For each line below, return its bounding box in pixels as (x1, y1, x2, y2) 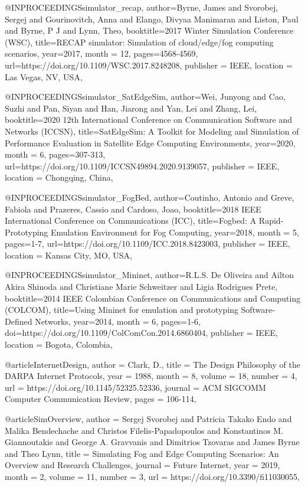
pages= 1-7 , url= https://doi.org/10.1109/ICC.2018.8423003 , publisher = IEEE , (5, 237, 290, 250)
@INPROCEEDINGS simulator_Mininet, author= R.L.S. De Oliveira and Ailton (5, 269, 294, 281)
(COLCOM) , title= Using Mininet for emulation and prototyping (5, 303, 238, 316)
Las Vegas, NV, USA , (5, 70, 83, 83)
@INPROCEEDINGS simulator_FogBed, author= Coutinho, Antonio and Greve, (5, 191, 294, 203)
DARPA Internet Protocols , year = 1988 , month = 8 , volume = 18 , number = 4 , (5, 370, 297, 382)
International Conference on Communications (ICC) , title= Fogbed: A (5, 214, 257, 227)
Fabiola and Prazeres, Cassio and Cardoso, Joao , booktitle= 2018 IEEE (5, 202, 261, 215)
